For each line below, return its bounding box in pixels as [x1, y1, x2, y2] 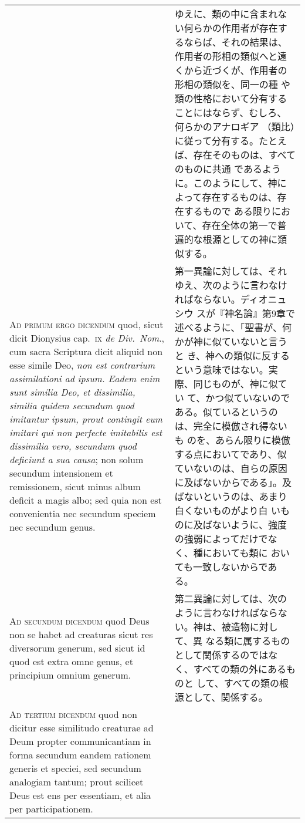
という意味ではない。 [174, 363, 269, 376]
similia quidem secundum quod [9, 399, 134, 412]
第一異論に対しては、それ [174, 264, 287, 278]
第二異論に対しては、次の [174, 592, 287, 605]
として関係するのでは [174, 648, 269, 662]
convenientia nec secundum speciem [9, 507, 156, 520]
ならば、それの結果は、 [184, 35, 287, 49]
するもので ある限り [184, 204, 272, 218]
